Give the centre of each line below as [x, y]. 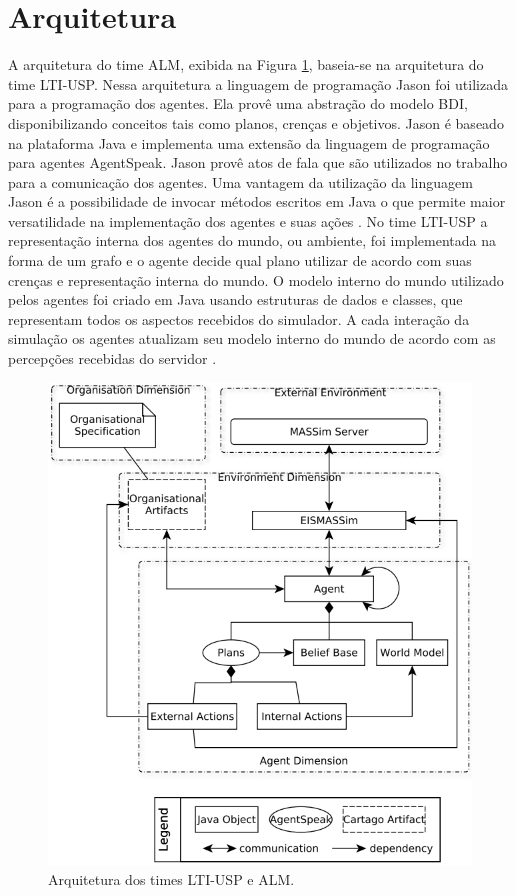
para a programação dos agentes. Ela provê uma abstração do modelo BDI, [238, 103]
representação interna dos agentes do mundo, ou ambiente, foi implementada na [252, 240]
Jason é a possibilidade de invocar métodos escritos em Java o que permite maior [257, 201]
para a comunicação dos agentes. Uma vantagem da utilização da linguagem [240, 181]
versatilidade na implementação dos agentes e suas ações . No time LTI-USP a [248, 220]
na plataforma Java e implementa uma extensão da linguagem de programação [249, 142]
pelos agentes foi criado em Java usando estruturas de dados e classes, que [235, 299]
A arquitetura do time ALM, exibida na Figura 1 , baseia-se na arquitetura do [246, 64]
